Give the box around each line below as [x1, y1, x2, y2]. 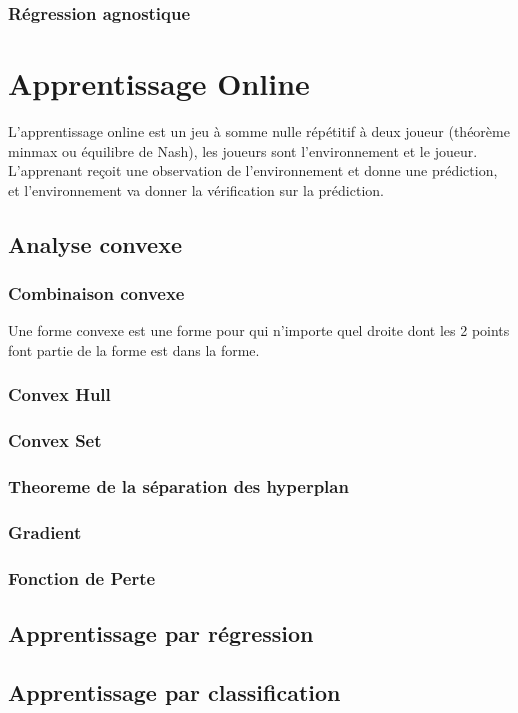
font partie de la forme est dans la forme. [8, 339, 260, 360]
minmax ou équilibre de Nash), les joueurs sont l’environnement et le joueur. [8, 140, 478, 161]
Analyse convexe [8, 228, 183, 259]
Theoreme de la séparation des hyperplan [8, 474, 349, 499]
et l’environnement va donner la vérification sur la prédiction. [8, 179, 384, 200]
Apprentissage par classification [8, 676, 341, 707]
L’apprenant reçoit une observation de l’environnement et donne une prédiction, [8, 160, 498, 181]
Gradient [8, 519, 82, 544]
